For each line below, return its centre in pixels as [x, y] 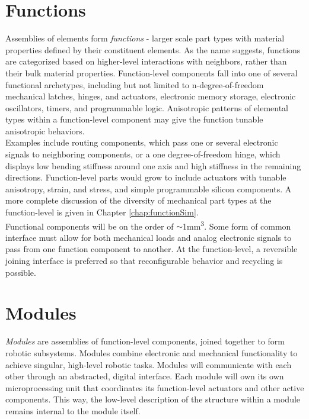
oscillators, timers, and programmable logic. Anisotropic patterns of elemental [147, 107]
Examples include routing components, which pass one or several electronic [142, 142]
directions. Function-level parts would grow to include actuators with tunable [146, 177]
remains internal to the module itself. [73, 410]
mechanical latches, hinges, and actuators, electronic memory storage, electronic [151, 96]
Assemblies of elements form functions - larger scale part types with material [145, 38]
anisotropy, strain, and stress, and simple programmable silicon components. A [149, 188]
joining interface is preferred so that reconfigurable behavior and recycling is [144, 261]
